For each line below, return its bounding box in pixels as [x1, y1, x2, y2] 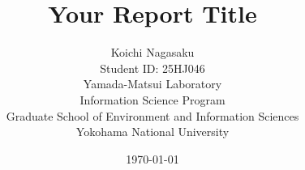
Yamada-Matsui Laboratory [83, 75, 222, 92]
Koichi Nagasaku [110, 44, 195, 61]
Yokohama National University [75, 123, 230, 140]
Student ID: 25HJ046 [100, 59, 205, 76]
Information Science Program [79, 91, 226, 108]
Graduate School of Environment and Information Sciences [6, 107, 299, 124]
